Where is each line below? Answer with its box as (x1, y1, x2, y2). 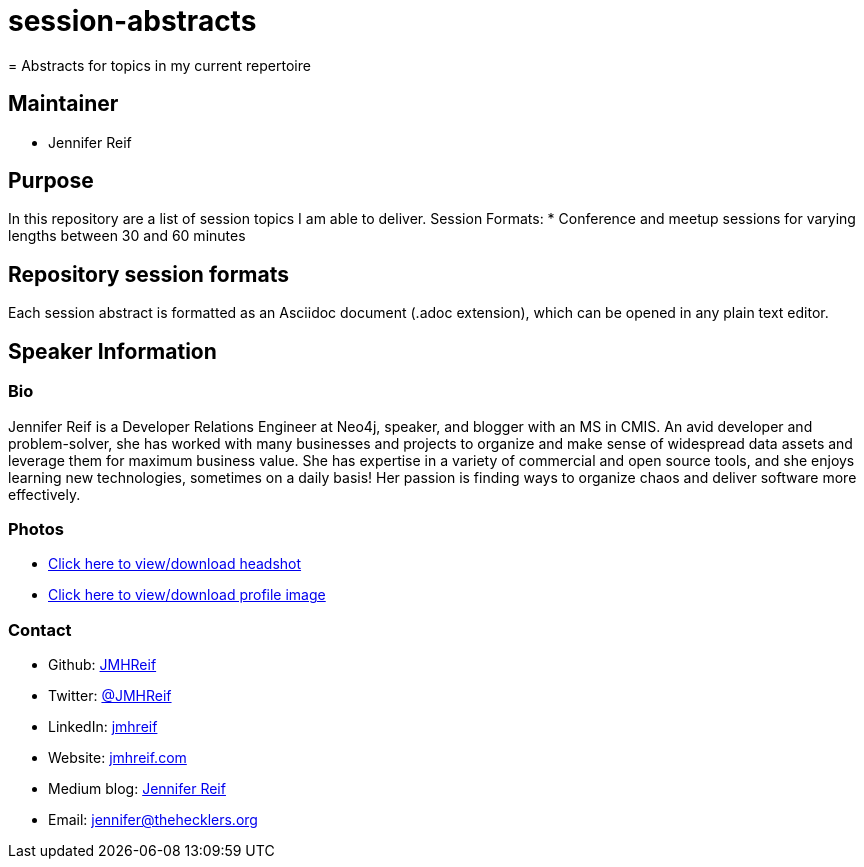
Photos (8, 518, 64, 539)
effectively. (8, 485, 81, 503)
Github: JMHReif (48, 656, 157, 673)
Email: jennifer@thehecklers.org (48, 811, 258, 828)
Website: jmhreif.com (48, 749, 187, 766)
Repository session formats (8, 261, 290, 287)
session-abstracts (8, 4, 257, 38)
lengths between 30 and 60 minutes (8, 227, 246, 245)
